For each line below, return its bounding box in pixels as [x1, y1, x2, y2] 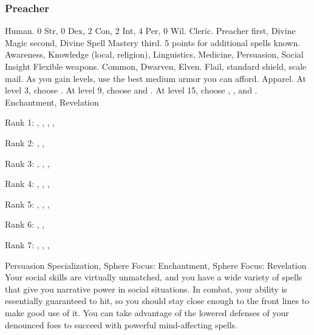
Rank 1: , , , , [5, 116, 55, 129]
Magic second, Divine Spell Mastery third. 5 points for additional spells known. [5, 36, 301, 49]
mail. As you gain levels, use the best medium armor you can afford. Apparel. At [5, 72, 306, 84]
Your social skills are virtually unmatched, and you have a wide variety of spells [5, 271, 302, 283]
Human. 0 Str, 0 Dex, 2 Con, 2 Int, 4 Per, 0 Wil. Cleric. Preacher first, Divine [5, 24, 296, 37]
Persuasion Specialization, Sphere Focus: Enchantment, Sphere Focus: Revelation [5, 259, 307, 271]
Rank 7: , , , [5, 238, 50, 251]
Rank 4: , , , [5, 177, 50, 190]
